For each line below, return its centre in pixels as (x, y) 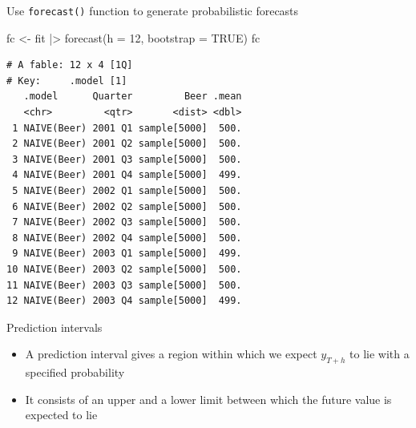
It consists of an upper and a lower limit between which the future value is (208, 399)
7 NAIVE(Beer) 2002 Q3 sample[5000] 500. (127, 222)
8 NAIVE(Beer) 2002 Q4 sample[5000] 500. (127, 238)
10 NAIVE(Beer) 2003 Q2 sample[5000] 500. (124, 269)
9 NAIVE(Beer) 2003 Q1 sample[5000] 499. (127, 254)
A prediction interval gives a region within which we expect (171, 354)
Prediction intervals (55, 327)
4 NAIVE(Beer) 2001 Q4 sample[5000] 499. (127, 175)
